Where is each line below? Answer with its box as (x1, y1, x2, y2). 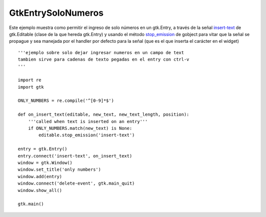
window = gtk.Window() (18, 160, 73, 165)
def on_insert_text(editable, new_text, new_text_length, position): (18, 112, 190, 118)
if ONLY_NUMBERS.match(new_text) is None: (28, 125, 133, 131)
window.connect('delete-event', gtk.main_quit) (18, 181, 135, 186)
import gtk (18, 84, 44, 90)
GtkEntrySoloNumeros (9, 7, 103, 18)
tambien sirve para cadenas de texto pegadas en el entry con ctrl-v (18, 57, 190, 62)
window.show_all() (18, 187, 63, 193)
